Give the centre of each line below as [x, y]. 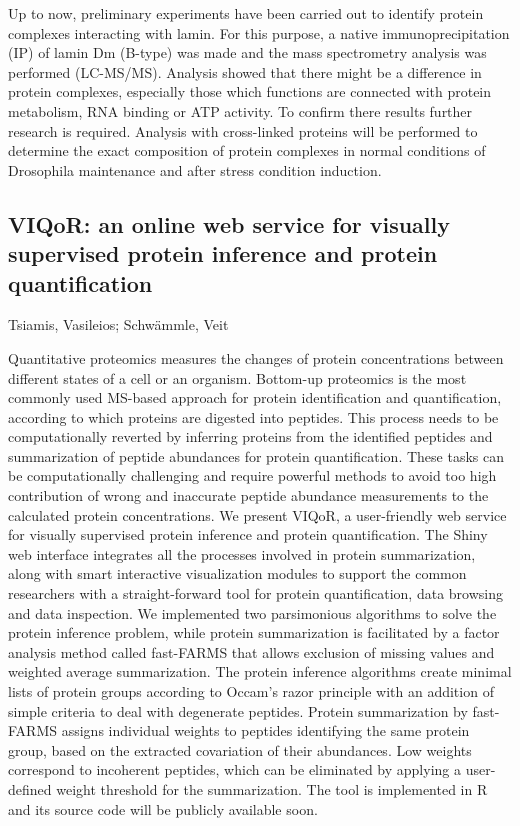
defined [30, 788]
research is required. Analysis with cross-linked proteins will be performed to [243, 130]
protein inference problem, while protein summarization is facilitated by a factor [254, 632]
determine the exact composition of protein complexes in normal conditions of [247, 150]
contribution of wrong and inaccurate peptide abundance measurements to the [248, 495]
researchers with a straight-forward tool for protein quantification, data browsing [255, 593]
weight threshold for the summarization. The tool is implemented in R [272, 788]
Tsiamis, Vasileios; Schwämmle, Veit [118, 324]
